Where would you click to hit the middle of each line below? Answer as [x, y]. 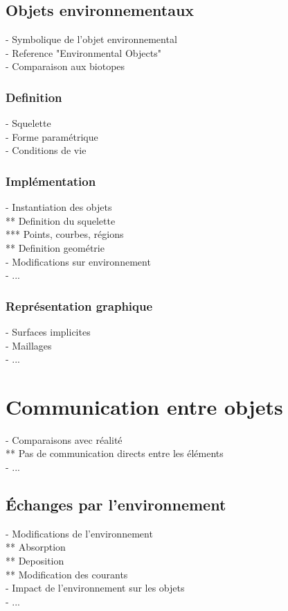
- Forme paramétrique [52, 136]
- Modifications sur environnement [78, 261]
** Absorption [36, 547]
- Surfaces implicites [48, 331]
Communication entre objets [144, 406]
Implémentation [51, 181]
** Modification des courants [67, 574]
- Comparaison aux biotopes [65, 66]
